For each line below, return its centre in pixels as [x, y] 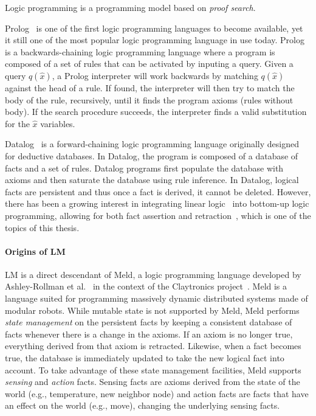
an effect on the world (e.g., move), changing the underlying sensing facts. [143, 405]
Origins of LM [35, 251]
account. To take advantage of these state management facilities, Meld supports [153, 369]
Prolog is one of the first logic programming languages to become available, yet [154, 28]
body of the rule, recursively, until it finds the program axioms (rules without [149, 99]
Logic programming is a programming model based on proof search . [130, 7]
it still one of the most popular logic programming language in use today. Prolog [155, 40]
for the [17, 123]
